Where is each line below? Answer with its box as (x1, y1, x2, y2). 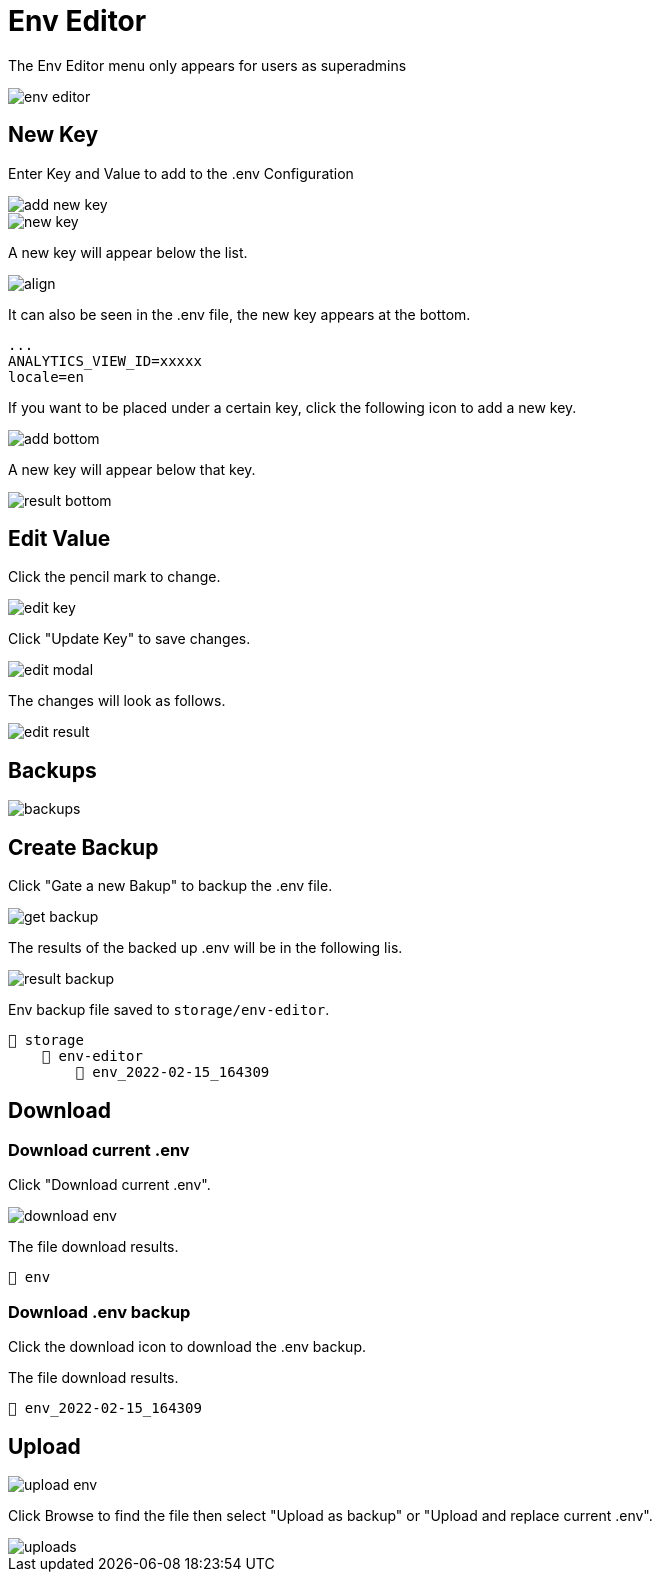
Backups (8, 757, 97, 783)
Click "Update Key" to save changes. (8, 630, 251, 648)
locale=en (8, 368, 84, 385)
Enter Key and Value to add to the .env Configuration (8, 164, 354, 182)
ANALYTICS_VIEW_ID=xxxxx (8, 352, 202, 369)
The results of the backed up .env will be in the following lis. (8, 939, 403, 957)
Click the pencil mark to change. (8, 568, 221, 586)
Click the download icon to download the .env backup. (8, 1338, 366, 1356)
